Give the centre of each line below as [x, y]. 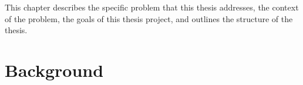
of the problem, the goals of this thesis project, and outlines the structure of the [149, 18]
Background [54, 70]
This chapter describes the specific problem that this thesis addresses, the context [152, 7]
